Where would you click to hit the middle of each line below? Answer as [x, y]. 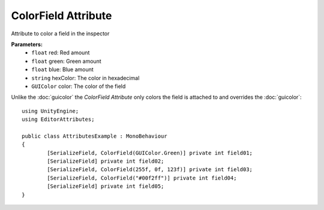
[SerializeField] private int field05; [106, 186]
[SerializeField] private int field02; [106, 161]
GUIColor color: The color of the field [79, 86]
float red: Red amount [61, 53]
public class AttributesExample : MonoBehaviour [94, 136]
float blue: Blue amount [63, 69]
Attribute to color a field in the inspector [60, 34]
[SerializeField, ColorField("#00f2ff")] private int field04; [142, 178]
